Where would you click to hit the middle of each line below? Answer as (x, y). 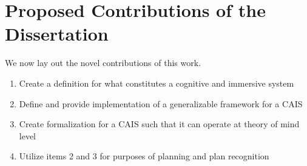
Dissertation (57, 34)
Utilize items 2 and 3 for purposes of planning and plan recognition (144, 156)
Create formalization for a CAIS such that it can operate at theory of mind (159, 124)
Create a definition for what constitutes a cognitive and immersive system (157, 83)
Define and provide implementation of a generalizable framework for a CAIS (161, 103)
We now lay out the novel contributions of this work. (103, 63)
